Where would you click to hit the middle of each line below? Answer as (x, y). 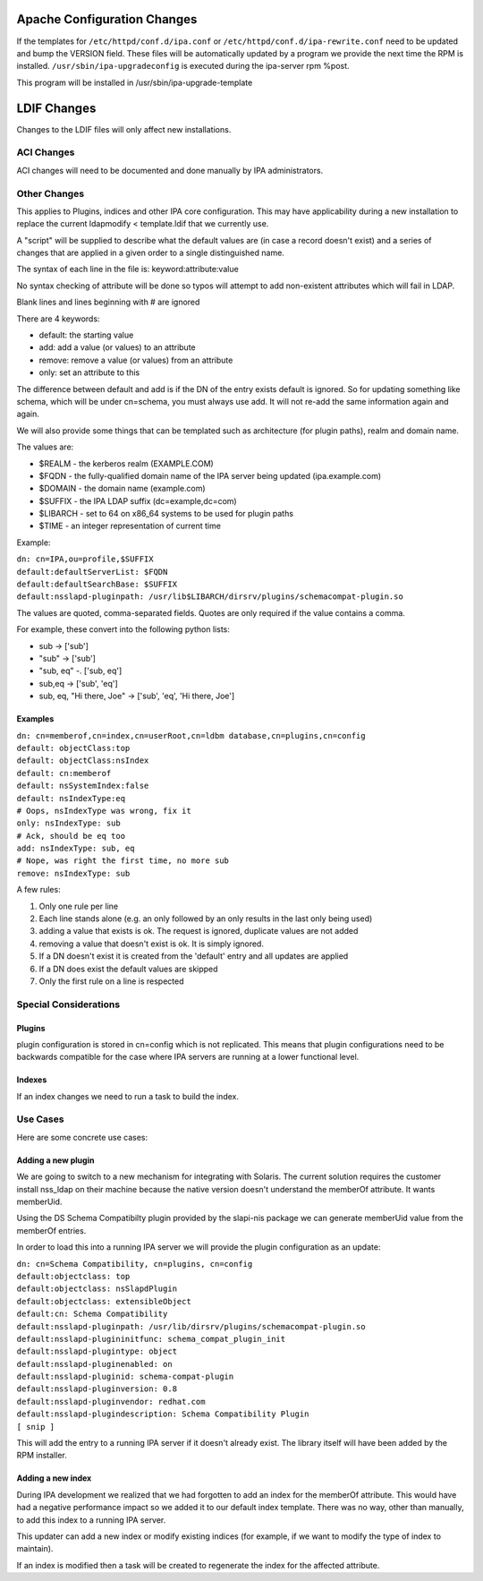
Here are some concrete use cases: (82, 1137)
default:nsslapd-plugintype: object (97, 1351)
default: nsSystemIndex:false (83, 786)
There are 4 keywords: (58, 319)
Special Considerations (68, 1004)
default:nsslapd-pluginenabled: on (95, 1364)
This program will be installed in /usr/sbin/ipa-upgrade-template (135, 82)
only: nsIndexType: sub (68, 823)
